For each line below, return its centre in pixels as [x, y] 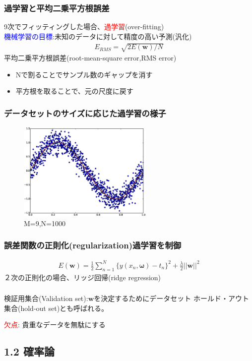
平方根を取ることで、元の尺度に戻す [74, 91]
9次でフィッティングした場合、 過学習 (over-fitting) [84, 27]
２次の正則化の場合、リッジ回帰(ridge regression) [83, 277]
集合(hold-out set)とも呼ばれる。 [56, 308]
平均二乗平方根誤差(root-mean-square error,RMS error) [90, 57]
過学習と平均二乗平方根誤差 [57, 8]
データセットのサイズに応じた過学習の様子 [85, 113]
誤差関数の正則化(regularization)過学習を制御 [93, 245]
